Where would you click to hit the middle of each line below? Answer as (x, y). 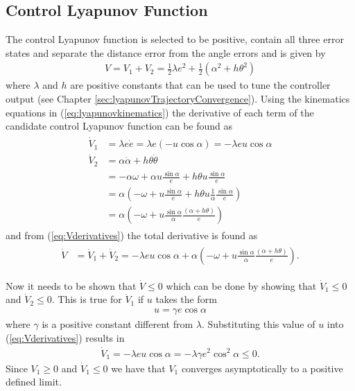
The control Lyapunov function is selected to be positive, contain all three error (175, 39)
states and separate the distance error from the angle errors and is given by (166, 52)
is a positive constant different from (118, 324)
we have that (138, 368)
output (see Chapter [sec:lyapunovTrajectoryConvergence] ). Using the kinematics (178, 99)
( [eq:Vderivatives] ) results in (65, 337)
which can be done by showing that (241, 285)
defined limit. (34, 382)
